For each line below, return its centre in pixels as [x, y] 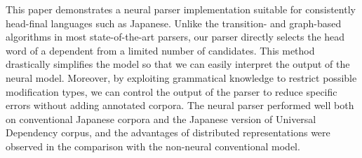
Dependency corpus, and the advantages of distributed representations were [168, 132]
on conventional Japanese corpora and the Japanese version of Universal [161, 118]
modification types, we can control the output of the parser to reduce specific [172, 91]
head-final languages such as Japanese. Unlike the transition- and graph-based [174, 23]
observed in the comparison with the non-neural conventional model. [153, 146]
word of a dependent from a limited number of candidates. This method [160, 50]
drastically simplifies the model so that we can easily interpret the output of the [178, 64]
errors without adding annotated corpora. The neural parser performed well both [180, 105]
